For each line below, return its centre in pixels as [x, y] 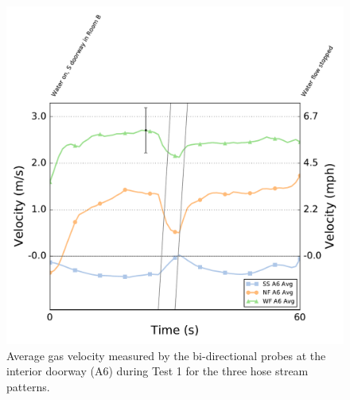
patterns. [28, 386]
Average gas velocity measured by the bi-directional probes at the [166, 355]
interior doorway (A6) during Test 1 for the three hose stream [157, 371]
